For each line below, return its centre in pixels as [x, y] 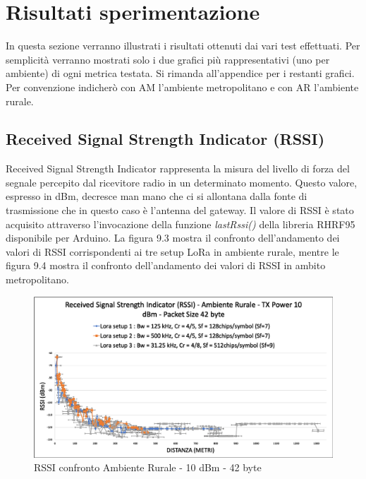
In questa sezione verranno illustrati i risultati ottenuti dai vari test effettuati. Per [183, 46]
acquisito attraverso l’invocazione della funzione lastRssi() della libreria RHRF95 [181, 224]
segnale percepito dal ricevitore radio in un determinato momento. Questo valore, [182, 182]
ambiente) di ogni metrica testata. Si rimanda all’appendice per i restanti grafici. [180, 73]
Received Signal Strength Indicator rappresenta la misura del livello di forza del [178, 168]
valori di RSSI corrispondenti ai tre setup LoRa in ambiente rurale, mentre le [172, 251]
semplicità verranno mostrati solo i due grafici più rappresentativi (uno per [168, 59]
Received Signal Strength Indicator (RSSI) [165, 139]
